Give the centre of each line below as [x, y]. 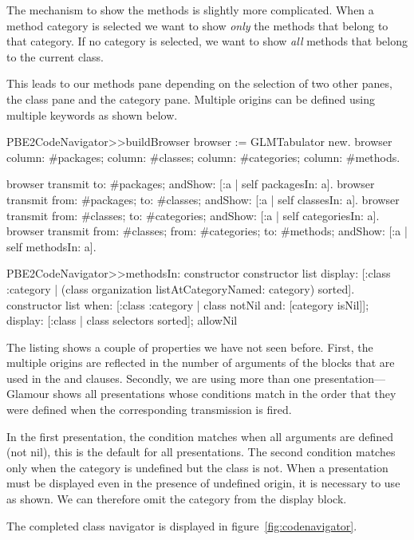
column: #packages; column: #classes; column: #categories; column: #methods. [203, 157]
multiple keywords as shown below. [92, 114]
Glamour [28, 394]
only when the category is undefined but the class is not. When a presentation [197, 467]
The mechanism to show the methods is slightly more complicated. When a [190, 10]
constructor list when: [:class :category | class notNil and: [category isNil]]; [188, 304]
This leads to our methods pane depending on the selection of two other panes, [199, 83]
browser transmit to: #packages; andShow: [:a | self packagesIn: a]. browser [191, 184]
